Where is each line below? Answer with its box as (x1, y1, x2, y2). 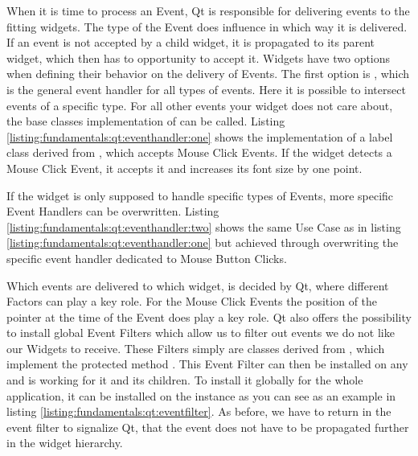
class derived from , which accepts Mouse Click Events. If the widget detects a (6, 144, 392, 161)
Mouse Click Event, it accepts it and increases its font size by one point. (6, 159, 363, 176)
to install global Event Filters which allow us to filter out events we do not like (6, 324, 395, 341)
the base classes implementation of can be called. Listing (6, 113, 285, 129)
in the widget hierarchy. (6, 434, 123, 451)
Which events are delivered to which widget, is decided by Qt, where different (6, 277, 389, 294)
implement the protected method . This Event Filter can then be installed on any (6, 355, 408, 372)
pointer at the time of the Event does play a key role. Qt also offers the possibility (6, 308, 412, 325)
